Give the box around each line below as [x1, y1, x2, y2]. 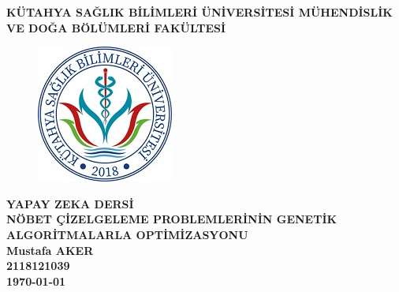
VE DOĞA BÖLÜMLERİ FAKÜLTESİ [6, 19, 226, 36]
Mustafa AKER [6, 241, 94, 258]
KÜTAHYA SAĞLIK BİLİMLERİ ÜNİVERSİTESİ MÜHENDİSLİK [6, 4, 393, 20]
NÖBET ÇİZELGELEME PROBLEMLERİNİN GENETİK [6, 211, 337, 227]
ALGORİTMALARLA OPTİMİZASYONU [6, 226, 248, 242]
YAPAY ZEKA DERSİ [6, 195, 134, 212]
